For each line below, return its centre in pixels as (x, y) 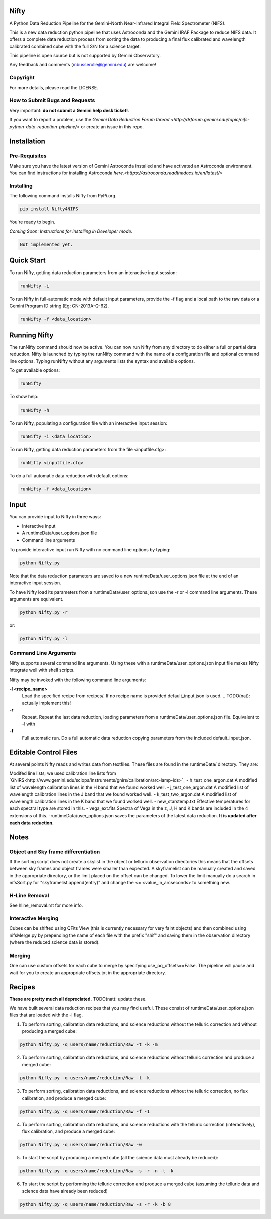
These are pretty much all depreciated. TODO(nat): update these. (78, 999)
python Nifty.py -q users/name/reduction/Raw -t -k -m (89, 1045)
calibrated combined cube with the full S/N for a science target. (75, 46)
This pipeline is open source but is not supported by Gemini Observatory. (85, 56)
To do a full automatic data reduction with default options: (69, 476)
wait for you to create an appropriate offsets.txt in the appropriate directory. (88, 972)
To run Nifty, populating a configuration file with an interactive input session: (88, 423)
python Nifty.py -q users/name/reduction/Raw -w (81, 1145)
